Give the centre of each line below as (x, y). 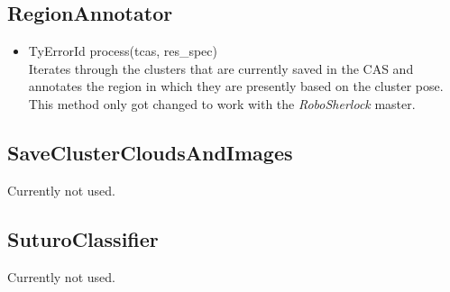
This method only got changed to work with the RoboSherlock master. (222, 103)
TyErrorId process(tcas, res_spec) (123, 51)
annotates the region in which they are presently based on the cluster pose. (236, 86)
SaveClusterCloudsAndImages (150, 152)
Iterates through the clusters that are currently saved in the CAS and (221, 68)
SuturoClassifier (83, 238)
